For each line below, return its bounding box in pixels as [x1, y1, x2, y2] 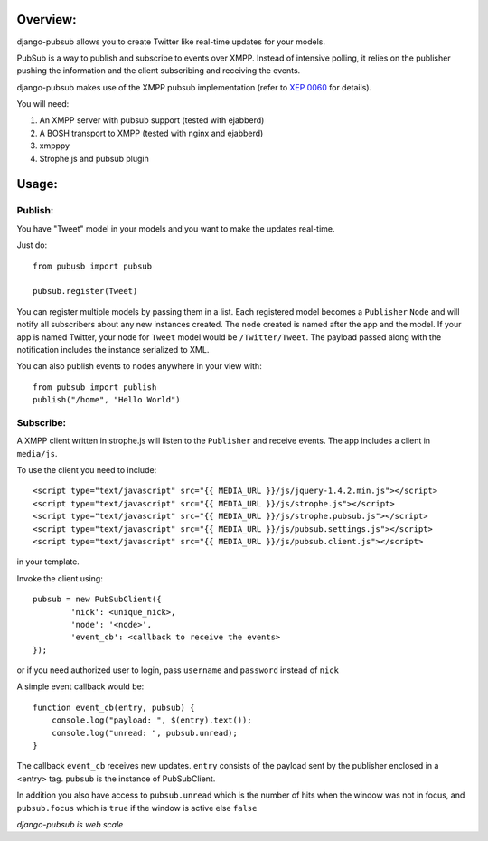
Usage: [16, 176, 59, 192]
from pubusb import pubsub [33, 260, 153, 271]
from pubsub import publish [33, 382, 157, 392]
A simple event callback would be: [16, 681, 145, 692]
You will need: [16, 99, 70, 109]
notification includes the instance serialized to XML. [16, 344, 210, 354]
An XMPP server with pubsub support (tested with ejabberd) [39, 115, 265, 126]
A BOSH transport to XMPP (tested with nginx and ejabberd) [39, 128, 264, 138]
